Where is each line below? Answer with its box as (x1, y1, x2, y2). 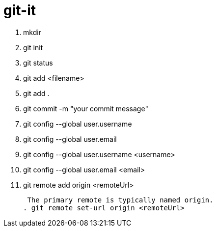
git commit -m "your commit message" (23, 104, 148, 113)
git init (23, 43, 43, 52)
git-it (3, 2, 36, 19)
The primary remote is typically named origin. (27, 196, 214, 204)
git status (23, 58, 53, 67)
